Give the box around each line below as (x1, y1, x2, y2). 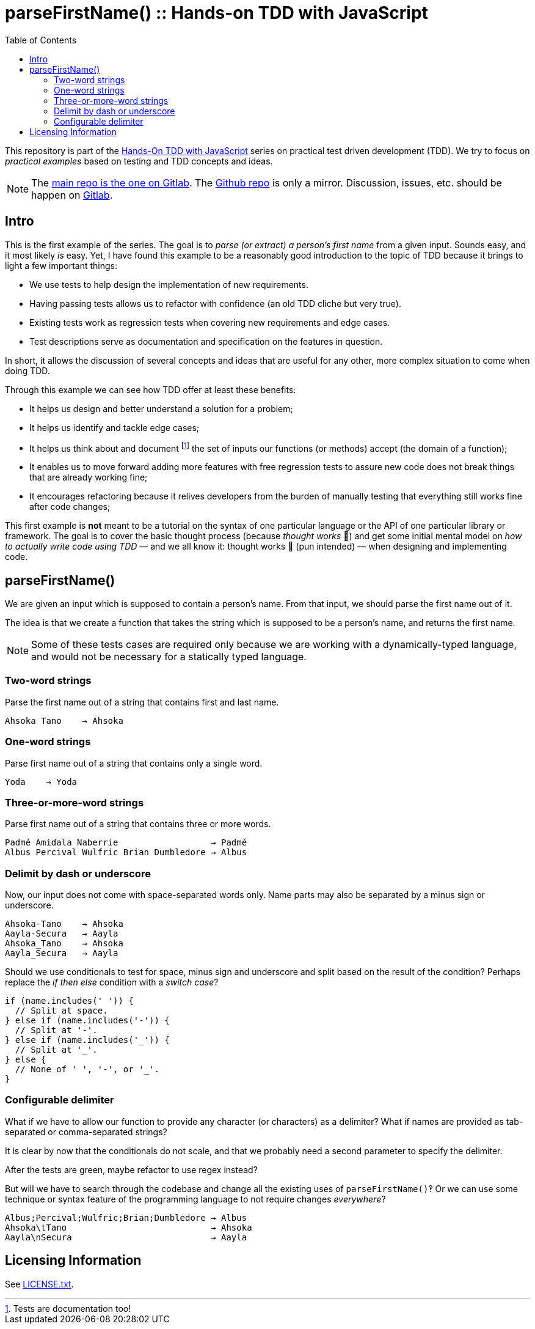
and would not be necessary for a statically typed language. (31, 650, 307, 663)
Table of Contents (5, 34, 77, 45)
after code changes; (29, 501, 111, 512)
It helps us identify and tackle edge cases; (29, 422, 200, 433)
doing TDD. (5, 365, 50, 376)
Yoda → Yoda (5, 776, 78, 787)
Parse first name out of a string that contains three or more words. (5, 819, 271, 830)
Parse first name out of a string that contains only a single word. (5, 757, 263, 768)
